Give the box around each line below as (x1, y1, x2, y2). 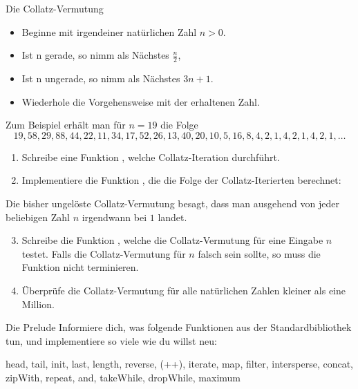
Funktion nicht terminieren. (21, 260, 139, 274)
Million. (21, 296, 55, 311)
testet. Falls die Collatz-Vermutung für (21, 246, 186, 260)
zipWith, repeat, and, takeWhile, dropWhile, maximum (6, 370, 241, 384)
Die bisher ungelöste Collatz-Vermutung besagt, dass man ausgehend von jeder (6, 196, 339, 210)
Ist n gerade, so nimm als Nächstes (21, 48, 169, 62)
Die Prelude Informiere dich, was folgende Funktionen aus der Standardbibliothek (6, 320, 352, 334)
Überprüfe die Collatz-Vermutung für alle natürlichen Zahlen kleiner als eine (21, 283, 346, 297)
